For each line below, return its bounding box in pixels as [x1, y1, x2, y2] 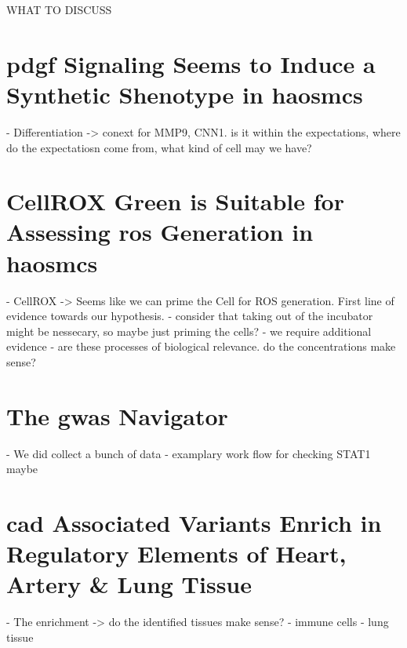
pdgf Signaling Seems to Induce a [6, 47, 376, 79]
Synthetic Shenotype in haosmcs [6, 78, 363, 110]
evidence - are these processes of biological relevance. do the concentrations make [6, 338, 396, 355]
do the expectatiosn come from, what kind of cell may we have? [6, 139, 312, 155]
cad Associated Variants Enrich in [6, 507, 382, 539]
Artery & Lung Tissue [6, 568, 253, 600]
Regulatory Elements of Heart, [6, 537, 347, 570]
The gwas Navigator [6, 399, 228, 431]
